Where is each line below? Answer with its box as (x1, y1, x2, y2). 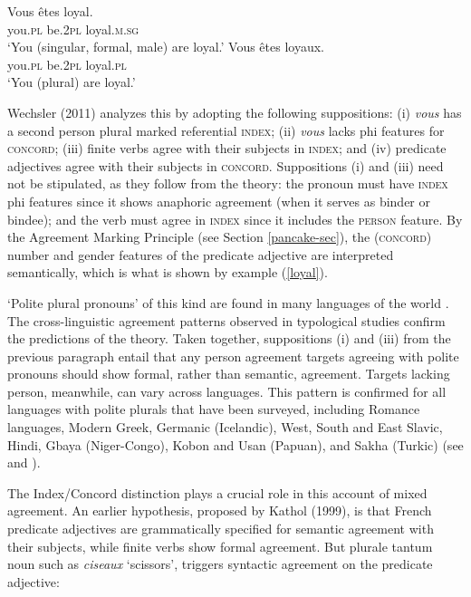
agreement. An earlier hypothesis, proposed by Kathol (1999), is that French (7, 501, 432, 520)
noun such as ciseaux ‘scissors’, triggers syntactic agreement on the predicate (7, 554, 433, 573)
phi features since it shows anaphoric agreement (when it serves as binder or (7, 191, 431, 210)
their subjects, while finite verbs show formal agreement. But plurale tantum (7, 536, 433, 555)
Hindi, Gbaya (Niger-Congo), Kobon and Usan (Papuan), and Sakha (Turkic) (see (7, 435, 464, 454)
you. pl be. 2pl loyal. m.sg (7, 19, 139, 38)
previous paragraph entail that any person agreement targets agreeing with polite (7, 346, 459, 365)
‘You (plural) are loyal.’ (7, 72, 136, 91)
